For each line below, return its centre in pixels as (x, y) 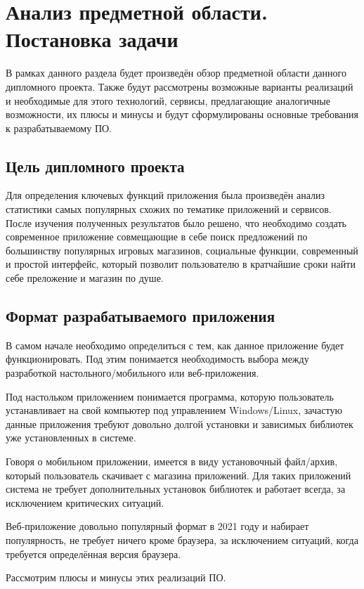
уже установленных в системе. (71, 438)
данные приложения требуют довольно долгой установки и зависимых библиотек (180, 423)
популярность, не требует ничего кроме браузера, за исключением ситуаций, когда (182, 539)
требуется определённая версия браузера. (93, 554)
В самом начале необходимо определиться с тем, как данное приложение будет (175, 345)
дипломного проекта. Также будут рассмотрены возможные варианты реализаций (180, 86)
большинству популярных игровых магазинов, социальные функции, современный (182, 250)
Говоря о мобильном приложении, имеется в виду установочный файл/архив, (172, 461)
